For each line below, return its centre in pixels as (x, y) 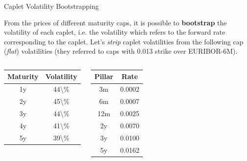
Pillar (104, 76)
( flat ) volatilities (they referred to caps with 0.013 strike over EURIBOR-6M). (121, 51)
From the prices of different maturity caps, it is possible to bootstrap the (115, 22)
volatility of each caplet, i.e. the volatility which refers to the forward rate (115, 32)
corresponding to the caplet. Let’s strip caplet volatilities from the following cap (124, 41)
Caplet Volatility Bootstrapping (52, 6)
